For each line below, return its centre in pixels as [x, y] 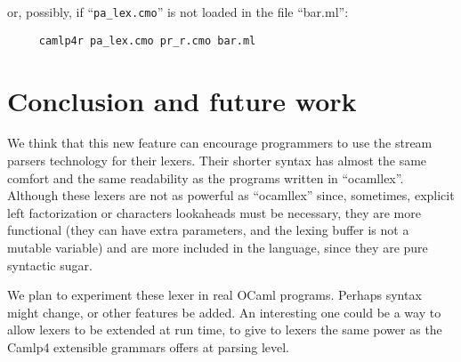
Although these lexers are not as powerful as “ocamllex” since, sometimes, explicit [231, 195]
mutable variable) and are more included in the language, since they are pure [218, 247]
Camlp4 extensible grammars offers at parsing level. [148, 346]
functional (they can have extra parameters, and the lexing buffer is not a [208, 230]
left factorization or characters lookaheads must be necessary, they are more [214, 212]
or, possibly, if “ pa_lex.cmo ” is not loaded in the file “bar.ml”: [178, 12]
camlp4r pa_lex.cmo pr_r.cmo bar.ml [147, 40]
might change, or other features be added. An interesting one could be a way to [224, 312]
